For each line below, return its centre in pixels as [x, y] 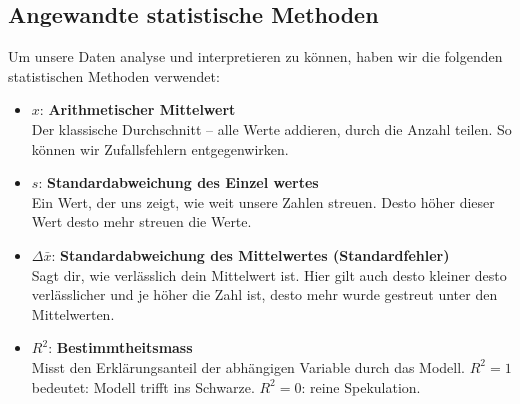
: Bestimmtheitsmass [120, 347]
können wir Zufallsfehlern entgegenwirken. [160, 148]
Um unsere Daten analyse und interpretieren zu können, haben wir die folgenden [255, 56]
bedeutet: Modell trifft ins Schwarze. [143, 386]
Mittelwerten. [73, 313]
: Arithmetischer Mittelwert [137, 109]
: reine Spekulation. [361, 386]
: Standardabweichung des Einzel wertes [178, 182]
